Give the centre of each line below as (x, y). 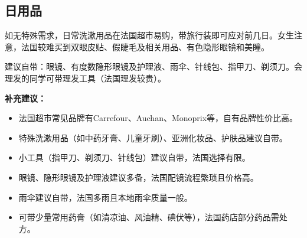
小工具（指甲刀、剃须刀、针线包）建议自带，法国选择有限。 (134, 157)
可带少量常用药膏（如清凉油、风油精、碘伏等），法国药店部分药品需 (149, 217)
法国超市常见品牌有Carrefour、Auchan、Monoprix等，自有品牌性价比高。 (158, 118)
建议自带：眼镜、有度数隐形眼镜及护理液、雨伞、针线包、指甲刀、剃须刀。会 (153, 66)
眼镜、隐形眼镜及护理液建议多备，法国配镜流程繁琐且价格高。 (138, 177)
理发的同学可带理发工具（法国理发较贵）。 (85, 78)
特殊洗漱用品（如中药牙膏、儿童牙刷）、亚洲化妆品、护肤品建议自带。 (153, 137)
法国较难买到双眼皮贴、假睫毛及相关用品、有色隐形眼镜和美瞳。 (145, 46)
